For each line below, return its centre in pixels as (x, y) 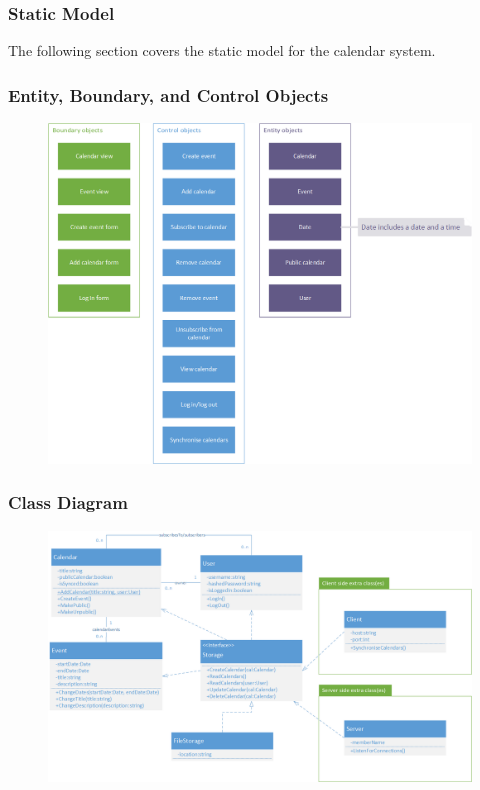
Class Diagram (68, 502)
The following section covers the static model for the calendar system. (222, 50)
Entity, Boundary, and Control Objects (168, 94)
